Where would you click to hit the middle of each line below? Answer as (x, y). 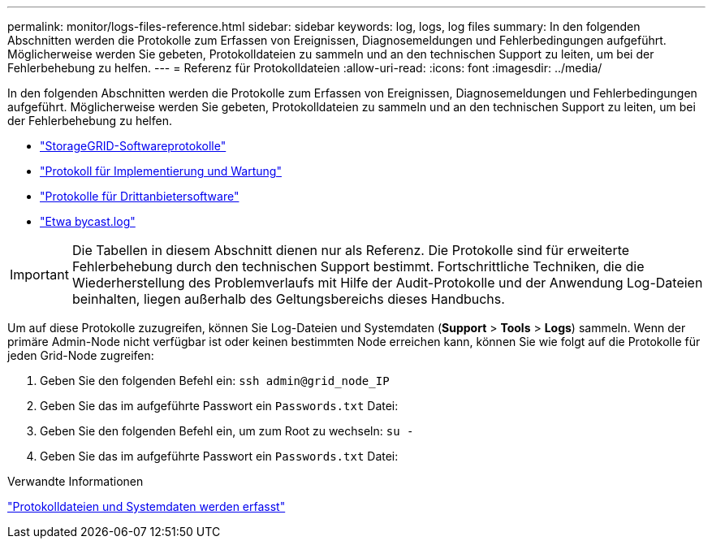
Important (39, 275)
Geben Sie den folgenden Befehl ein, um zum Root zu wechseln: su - (227, 431)
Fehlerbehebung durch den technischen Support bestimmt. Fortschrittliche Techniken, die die (358, 266)
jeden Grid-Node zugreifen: (81, 355)
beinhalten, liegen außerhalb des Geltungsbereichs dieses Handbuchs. (288, 299)
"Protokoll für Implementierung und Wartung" (161, 171)
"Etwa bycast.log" (88, 221)
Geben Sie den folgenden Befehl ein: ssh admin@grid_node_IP (215, 381)
